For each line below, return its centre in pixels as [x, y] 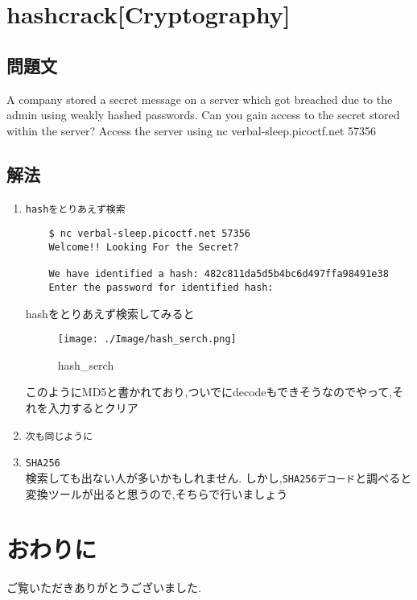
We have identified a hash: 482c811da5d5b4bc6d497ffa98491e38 [219, 274]
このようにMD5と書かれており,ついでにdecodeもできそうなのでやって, [209, 392]
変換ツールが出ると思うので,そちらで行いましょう [157, 493]
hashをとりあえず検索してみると [110, 313]
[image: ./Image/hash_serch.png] [147, 339]
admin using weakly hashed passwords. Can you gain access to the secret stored [203, 115]
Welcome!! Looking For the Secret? [144, 247]
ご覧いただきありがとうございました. [104, 588]
